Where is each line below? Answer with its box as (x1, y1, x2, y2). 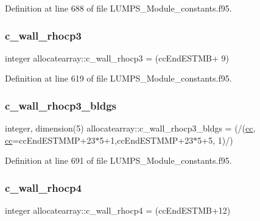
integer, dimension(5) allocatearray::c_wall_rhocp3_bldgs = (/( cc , (5, 122, 256, 135)
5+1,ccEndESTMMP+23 (99, 133, 194, 146)
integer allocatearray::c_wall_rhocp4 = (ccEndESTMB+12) (5, 204, 231, 217)
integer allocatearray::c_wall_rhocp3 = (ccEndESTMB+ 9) (5, 51, 229, 64)
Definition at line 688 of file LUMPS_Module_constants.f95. (5, 2, 232, 14)
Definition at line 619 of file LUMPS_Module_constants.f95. (5, 72, 232, 85)
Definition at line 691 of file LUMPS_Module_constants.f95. (5, 154, 232, 167)
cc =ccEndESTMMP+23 (5, 133, 96, 146)
